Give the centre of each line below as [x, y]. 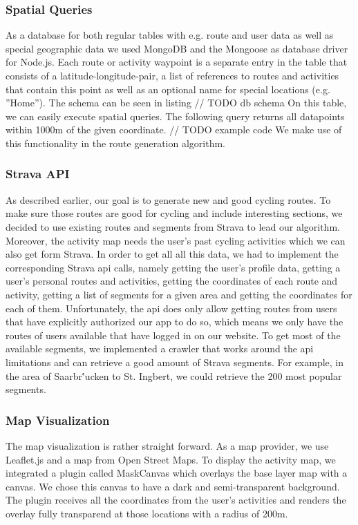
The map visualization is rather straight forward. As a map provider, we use [167, 445]
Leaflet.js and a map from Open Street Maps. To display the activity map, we [171, 459]
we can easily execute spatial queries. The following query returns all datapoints [175, 116]
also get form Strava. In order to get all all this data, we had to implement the [172, 254]
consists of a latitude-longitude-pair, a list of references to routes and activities [172, 75]
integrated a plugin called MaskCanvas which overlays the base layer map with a [177, 473]
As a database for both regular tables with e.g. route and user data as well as [170, 35]
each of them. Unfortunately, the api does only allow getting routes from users [171, 308]
